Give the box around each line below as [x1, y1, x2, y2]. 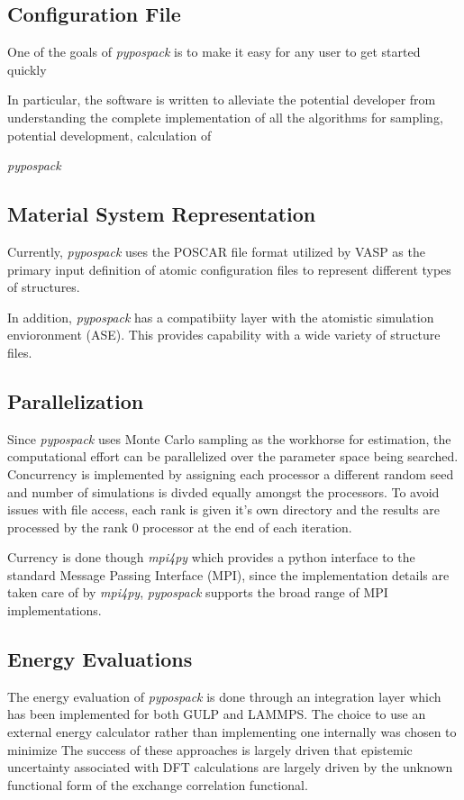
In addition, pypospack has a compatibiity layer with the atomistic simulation [7, 307, 434, 326]
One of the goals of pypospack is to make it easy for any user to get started [7, 42, 421, 61]
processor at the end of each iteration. [142, 517, 352, 536]
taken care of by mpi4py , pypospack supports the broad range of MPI [7, 583, 388, 602]
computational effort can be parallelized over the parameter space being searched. [7, 447, 459, 466]
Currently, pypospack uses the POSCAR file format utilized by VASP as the [7, 241, 425, 260]
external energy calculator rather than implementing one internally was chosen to [7, 723, 457, 741]
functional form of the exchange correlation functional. [7, 775, 308, 794]
